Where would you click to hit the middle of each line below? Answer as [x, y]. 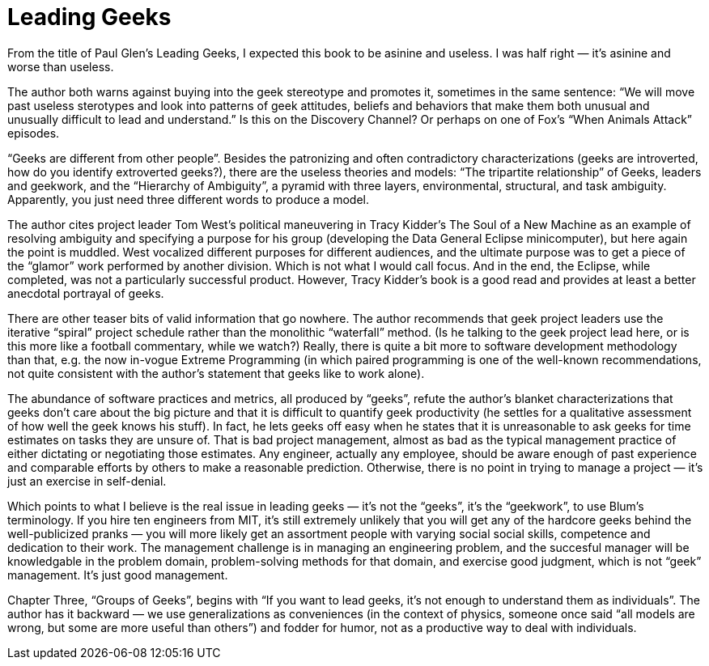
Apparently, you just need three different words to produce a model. [188, 199]
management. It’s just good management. [118, 575]
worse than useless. [61, 66]
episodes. [34, 133]
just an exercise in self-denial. [87, 481]
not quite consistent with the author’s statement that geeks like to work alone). [216, 373]
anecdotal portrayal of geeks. [86, 293]
